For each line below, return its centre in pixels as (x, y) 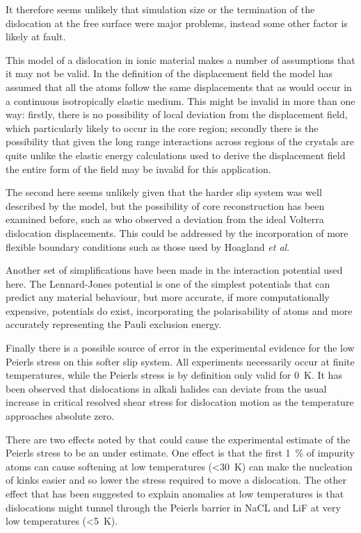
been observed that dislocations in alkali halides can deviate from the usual (166, 388)
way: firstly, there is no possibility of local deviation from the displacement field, (177, 114)
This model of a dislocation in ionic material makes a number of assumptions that (180, 59)
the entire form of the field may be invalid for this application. (138, 169)
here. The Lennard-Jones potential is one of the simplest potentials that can (168, 283)
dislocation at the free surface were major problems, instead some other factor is (177, 23)
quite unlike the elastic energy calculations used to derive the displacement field (176, 155)
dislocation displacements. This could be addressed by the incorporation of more (177, 232)
